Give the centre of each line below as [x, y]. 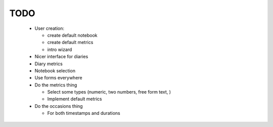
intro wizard [60, 49]
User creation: [50, 28]
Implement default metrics [75, 99]
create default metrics [70, 43]
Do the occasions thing [59, 106]
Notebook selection [55, 70]
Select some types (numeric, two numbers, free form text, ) [109, 92]
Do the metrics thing [56, 85]
